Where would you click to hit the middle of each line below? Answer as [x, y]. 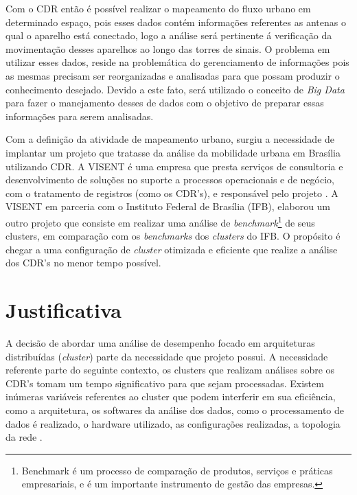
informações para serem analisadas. [80, 116]
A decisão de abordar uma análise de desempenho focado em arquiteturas [160, 343]
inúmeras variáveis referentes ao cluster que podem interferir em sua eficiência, [171, 396]
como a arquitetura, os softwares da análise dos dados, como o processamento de [175, 410]
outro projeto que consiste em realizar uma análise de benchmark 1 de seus [160, 221]
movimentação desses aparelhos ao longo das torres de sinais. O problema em [168, 48]
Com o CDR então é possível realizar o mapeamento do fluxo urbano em [158, 8]
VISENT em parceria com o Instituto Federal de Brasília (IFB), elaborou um [168, 206]
